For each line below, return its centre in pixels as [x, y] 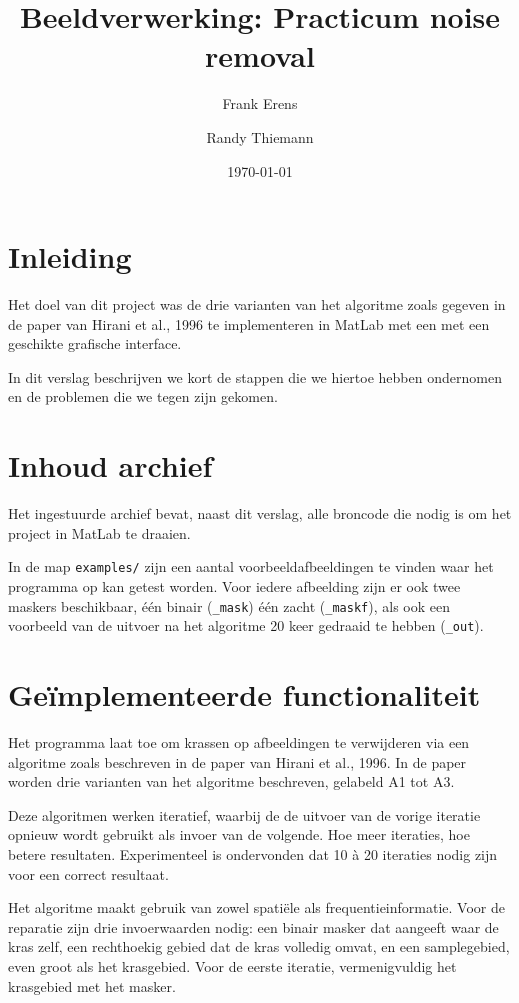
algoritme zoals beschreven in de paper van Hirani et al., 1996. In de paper [237, 761]
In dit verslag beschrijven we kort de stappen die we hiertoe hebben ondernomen [255, 376]
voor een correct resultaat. [88, 873]
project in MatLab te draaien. [99, 532]
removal [260, 55]
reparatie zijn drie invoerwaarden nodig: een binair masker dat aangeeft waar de [253, 926]
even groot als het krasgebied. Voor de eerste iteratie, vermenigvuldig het [232, 965]
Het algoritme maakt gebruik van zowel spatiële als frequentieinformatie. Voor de [256, 907]
